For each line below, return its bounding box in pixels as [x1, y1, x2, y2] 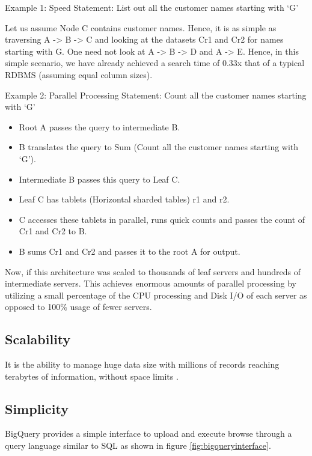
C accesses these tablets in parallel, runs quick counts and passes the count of [19, 213, 305, 225]
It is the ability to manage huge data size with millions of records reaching [5, 358, 280, 371]
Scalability [5, 330, 71, 348]
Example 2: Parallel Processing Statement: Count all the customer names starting [5, 88, 307, 101]
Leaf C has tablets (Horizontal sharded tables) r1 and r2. [19, 193, 230, 205]
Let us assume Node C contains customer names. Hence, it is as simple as [5, 21, 277, 34]
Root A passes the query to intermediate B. [19, 120, 180, 133]
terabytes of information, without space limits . [5, 369, 179, 382]
